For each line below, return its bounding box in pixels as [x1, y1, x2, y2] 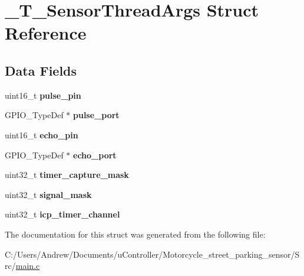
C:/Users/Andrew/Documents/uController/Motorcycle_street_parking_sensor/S [5, 248, 300, 260]
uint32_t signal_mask [5, 188, 92, 200]
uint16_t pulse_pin [5, 89, 81, 101]
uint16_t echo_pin [5, 128, 78, 141]
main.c [15, 259, 40, 272]
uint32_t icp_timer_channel [5, 208, 120, 220]
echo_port [73, 148, 117, 161]
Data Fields [5, 61, 77, 79]
